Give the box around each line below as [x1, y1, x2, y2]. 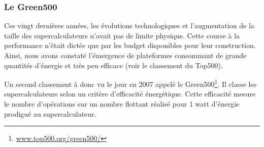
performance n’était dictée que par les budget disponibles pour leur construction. [4, 40, 256, 51]
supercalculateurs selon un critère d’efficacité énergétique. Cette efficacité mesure [4, 88, 256, 99]
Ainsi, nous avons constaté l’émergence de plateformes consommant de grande [4, 50, 247, 60]
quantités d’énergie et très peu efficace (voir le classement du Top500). [4, 60, 223, 70]
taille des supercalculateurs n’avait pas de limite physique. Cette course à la [4, 30, 240, 40]
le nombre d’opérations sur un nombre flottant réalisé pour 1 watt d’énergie [4, 99, 240, 109]
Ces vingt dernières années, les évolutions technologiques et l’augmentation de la [4, 20, 254, 31]
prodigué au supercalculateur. [4, 108, 96, 119]
